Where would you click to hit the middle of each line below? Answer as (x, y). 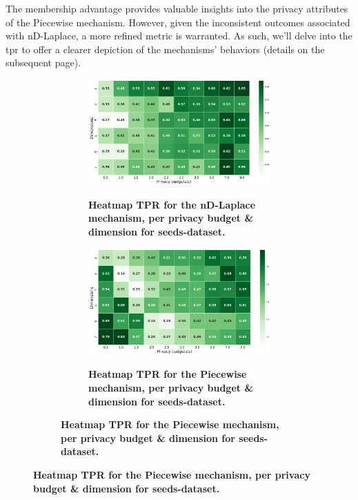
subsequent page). (43, 62)
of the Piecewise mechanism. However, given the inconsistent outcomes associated (178, 22)
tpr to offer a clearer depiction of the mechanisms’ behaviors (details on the (165, 49)
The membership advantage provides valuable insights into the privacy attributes (177, 8)
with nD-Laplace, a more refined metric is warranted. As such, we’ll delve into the (179, 36)
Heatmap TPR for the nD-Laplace (172, 204)
